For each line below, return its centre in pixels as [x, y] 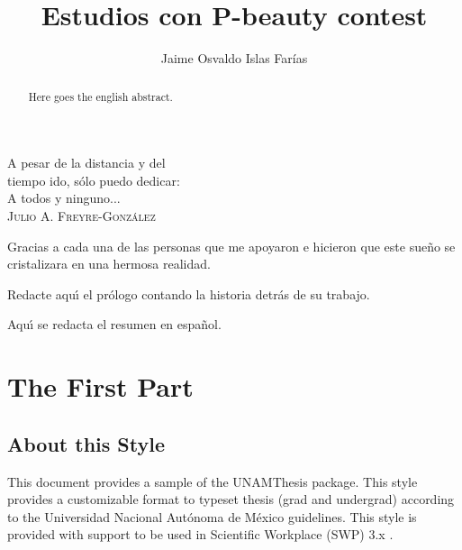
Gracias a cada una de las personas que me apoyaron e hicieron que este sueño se [231, 246]
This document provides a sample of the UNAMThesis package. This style [213, 481]
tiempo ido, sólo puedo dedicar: [94, 180]
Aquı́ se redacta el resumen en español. [114, 324]
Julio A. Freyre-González [82, 215]
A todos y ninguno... [64, 198]
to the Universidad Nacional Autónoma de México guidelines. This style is [212, 516]
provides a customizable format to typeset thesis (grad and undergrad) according [231, 499]
